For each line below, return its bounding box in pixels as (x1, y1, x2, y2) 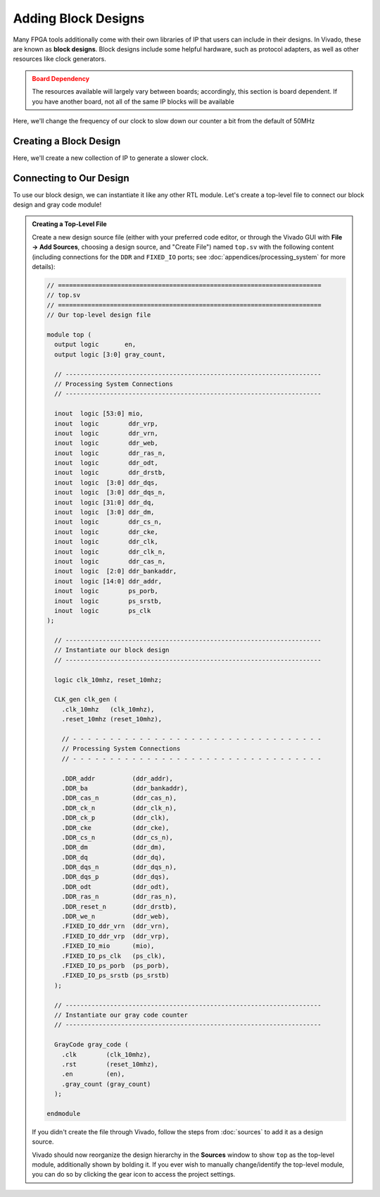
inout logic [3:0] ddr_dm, (53, 508, 155, 516)
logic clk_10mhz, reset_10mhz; (53, 676, 162, 683)
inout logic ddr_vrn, (53, 429, 158, 437)
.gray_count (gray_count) (61, 1080, 151, 1088)
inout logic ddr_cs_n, (53, 518, 162, 526)
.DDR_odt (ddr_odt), (61, 883, 170, 891)
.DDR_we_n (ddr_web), (61, 912, 170, 921)
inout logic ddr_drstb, (53, 469, 166, 477)
